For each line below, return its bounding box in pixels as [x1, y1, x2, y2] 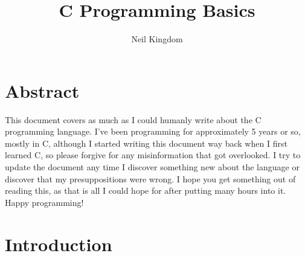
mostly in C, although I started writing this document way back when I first [5, 136, 287, 149]
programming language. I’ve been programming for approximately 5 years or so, [5, 125, 301, 138]
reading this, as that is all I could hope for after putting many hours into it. [5, 184, 286, 197]
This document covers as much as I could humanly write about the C [5, 113, 262, 126]
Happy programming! [5, 196, 84, 208]
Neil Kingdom [131, 33, 183, 45]
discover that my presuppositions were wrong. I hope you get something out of [5, 172, 296, 185]
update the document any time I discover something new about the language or [5, 161, 300, 173]
